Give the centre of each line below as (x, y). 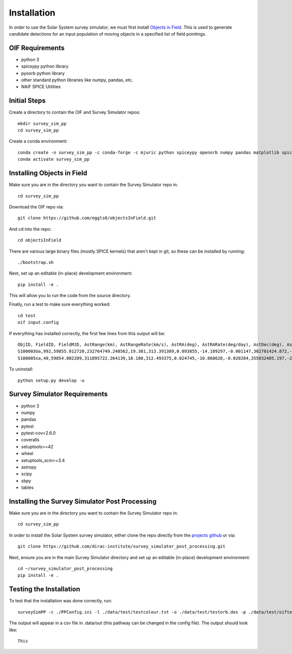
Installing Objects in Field (48, 173)
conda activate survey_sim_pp (54, 159)
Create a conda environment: (38, 141)
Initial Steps (27, 101)
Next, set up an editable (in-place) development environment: (71, 273)
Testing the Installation (45, 589)
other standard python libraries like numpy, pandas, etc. (77, 80)
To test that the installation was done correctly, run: (60, 601)
